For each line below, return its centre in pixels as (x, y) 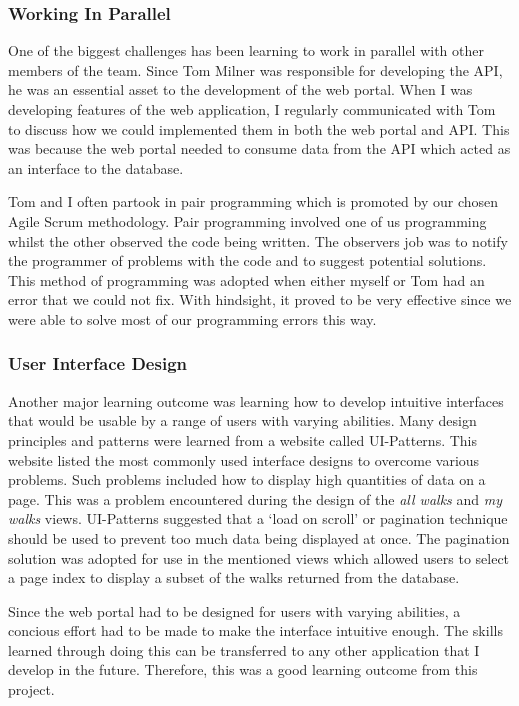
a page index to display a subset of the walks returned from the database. (234, 577)
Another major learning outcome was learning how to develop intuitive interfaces (256, 400)
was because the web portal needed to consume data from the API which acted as (259, 148)
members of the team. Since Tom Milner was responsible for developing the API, (255, 69)
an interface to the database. (96, 167)
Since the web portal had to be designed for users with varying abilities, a (234, 610)
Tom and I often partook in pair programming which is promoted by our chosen (253, 201)
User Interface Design (97, 363)
